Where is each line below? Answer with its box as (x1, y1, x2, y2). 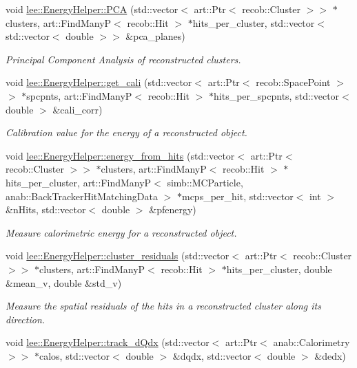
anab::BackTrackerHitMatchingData (6, 188, 158, 203)
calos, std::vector (39, 348, 110, 362)
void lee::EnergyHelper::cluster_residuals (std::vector (6, 248, 229, 263)
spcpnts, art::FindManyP (26, 88, 132, 102)
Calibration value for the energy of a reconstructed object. (6, 125, 247, 140)
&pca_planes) (125, 29, 185, 43)
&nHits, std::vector (6, 202, 86, 217)
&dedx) (314, 348, 346, 362)
